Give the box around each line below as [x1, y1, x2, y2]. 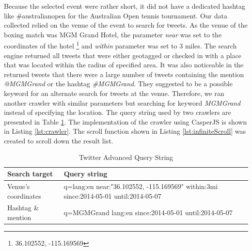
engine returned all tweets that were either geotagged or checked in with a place [4, 50, 241, 60]
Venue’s [7, 181, 30, 191]
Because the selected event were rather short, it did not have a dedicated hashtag [4, 1, 245, 11]
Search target [7, 169, 53, 179]
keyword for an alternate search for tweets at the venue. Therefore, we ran [4, 88, 224, 98]
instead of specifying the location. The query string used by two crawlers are [4, 107, 231, 117]
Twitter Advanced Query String [79, 152, 173, 162]
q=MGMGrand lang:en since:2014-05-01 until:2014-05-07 [63, 207, 233, 218]
